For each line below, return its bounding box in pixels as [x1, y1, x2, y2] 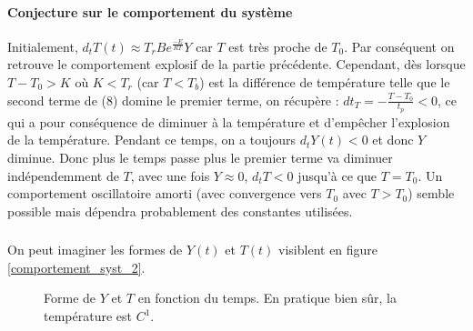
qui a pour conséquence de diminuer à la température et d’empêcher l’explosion [7, 112, 450, 131]
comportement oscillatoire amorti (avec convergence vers [7, 184, 322, 203]
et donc [372, 130, 414, 149]
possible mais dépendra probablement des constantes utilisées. [7, 201, 353, 220]
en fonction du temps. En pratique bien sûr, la [137, 288, 398, 307]
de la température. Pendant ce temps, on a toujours [7, 130, 297, 149]
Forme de [44, 288, 96, 307]
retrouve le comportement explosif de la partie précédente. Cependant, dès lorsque [7, 55, 466, 74]
